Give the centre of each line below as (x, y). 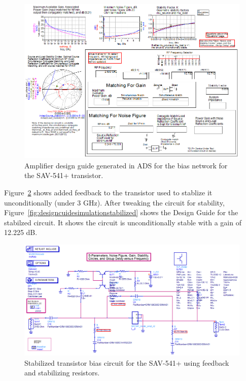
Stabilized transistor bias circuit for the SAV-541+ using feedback (127, 362)
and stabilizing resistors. (62, 373)
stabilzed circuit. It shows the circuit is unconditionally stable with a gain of (123, 222)
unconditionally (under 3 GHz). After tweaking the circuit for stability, (114, 202)
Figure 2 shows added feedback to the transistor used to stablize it (108, 193)
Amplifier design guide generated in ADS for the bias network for (126, 165)
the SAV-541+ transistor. (64, 175)
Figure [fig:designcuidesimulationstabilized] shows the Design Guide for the (121, 212)
